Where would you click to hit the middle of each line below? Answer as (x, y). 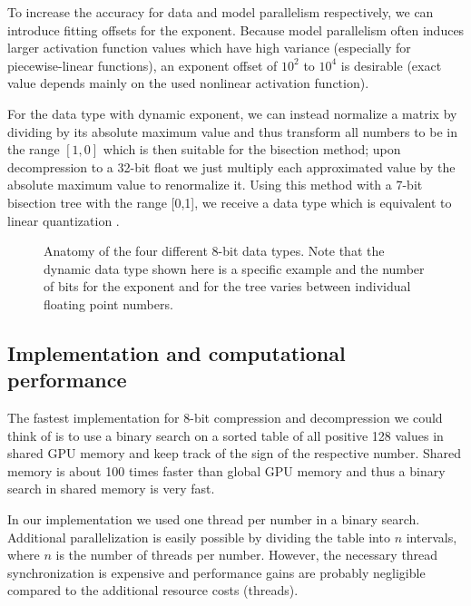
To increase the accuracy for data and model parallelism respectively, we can (221, 12)
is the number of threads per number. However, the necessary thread (247, 555)
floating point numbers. (108, 303)
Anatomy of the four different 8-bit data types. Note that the (214, 251)
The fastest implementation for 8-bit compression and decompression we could (225, 418)
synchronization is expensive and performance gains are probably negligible (216, 572)
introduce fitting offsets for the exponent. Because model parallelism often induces (236, 29)
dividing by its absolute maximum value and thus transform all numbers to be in (232, 131)
